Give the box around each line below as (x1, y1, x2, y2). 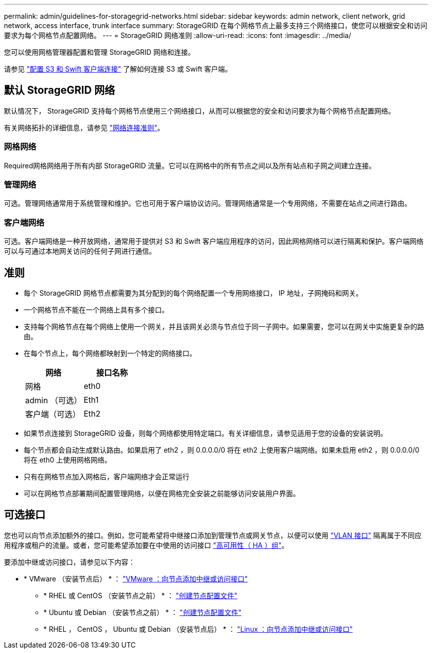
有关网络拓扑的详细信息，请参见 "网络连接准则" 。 (4, 123, 164, 132)
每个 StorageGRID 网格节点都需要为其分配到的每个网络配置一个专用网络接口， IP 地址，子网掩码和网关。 (24, 288, 363, 297)
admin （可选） (25, 395, 82, 405)
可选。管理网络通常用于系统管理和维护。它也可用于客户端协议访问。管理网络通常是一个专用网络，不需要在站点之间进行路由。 (4, 199, 411, 208)
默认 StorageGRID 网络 (4, 84, 115, 97)
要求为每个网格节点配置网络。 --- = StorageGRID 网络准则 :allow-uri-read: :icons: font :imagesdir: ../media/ (4, 31, 351, 39)
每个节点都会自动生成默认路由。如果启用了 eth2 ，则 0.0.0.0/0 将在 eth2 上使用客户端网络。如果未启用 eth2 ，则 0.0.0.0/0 (24, 445, 420, 454)
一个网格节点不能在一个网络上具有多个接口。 (24, 305, 169, 314)
